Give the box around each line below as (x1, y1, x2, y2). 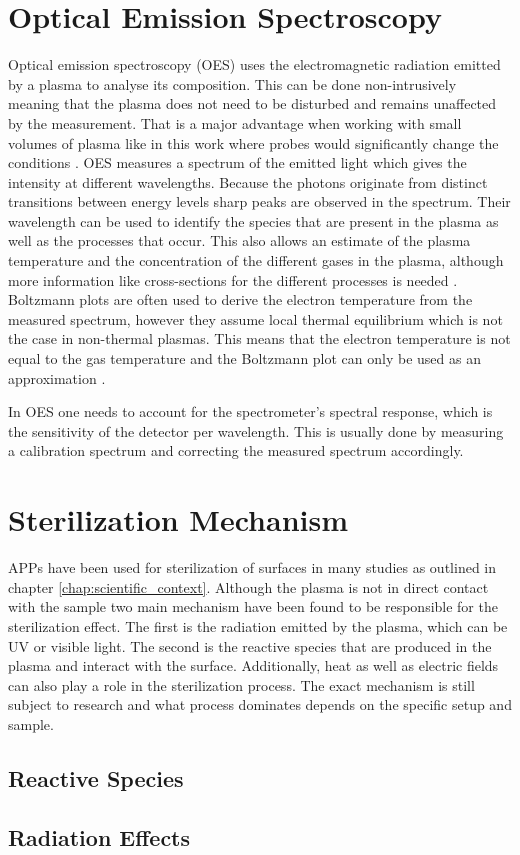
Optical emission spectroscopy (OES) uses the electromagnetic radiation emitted (8, 54, 501, 75)
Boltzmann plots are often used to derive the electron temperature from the (8, 289, 473, 310)
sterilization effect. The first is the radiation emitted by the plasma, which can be (8, 615, 508, 636)
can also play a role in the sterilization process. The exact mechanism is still (8, 674, 475, 695)
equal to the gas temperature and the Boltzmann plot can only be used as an (8, 348, 481, 369)
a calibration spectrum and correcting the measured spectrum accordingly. (8, 440, 464, 461)
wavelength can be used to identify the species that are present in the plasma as (8, 210, 499, 231)
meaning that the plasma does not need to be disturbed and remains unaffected (8, 93, 497, 114)
